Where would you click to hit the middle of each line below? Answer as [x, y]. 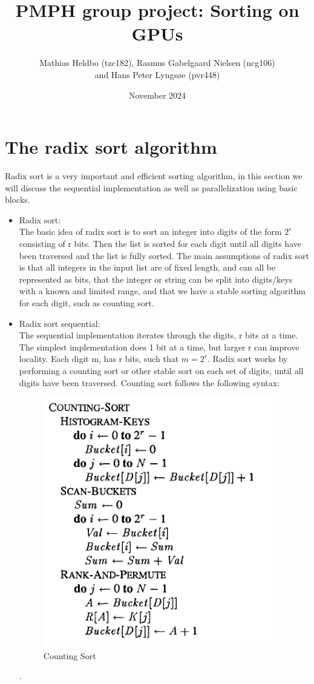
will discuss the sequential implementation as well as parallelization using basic [151, 187]
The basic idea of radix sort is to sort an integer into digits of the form [150, 232]
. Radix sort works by [247, 359]
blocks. [18, 199]
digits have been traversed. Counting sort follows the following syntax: [149, 382]
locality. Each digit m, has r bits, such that [99, 359]
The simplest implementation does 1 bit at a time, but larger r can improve [159, 347]
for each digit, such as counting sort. [87, 302]
